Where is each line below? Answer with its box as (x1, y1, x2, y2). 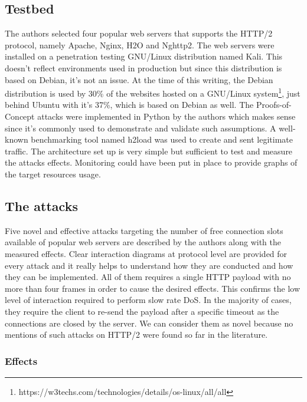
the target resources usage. (5, 167, 101, 180)
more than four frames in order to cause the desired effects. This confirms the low (5, 282, 301, 294)
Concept (5, 110, 35, 123)
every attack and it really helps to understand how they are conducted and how (5, 259, 293, 271)
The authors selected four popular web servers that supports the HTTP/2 (5, 27, 273, 39)
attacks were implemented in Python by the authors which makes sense (37, 110, 296, 123)
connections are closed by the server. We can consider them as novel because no (5, 317, 293, 329)
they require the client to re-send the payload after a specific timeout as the (5, 305, 279, 317)
